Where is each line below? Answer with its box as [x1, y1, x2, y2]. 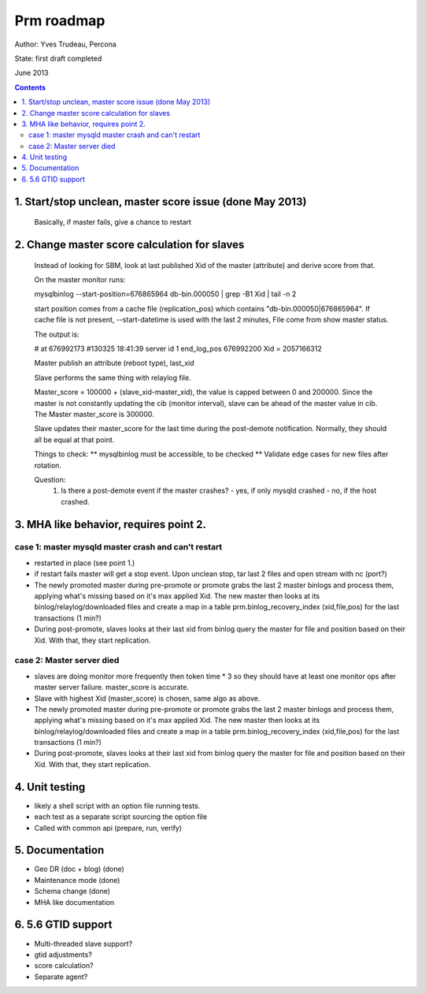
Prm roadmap [14, 12, 105, 29]
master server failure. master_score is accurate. [34, 683, 189, 692]
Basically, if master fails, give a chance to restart [34, 218, 192, 227]
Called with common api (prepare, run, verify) [34, 823, 183, 832]
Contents [14, 83, 46, 92]
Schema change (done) [34, 887, 110, 896]
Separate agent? [34, 972, 88, 981]
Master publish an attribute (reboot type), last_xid [34, 359, 194, 368]
